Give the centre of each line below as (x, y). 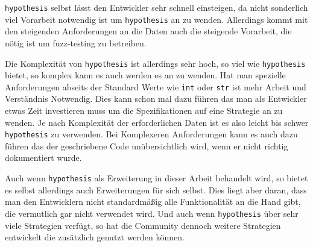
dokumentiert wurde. (43, 158)
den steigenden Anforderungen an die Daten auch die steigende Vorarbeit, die (148, 31)
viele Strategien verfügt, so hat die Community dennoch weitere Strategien (143, 225)
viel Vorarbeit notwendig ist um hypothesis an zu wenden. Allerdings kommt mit (156, 19)
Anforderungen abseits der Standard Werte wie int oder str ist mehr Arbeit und (156, 86)
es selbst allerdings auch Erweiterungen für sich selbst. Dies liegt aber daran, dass (156, 189)
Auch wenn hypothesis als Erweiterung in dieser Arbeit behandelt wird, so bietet (156, 178)
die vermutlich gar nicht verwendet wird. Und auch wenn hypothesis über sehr (152, 213)
